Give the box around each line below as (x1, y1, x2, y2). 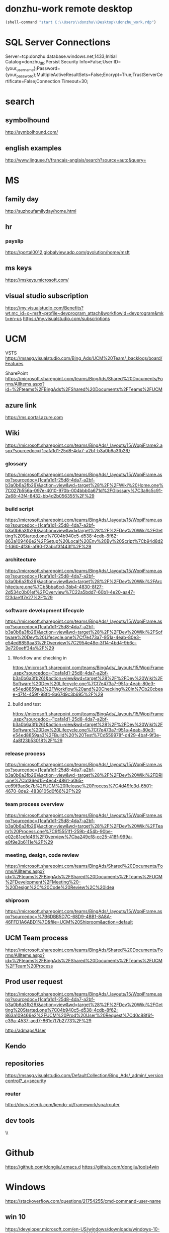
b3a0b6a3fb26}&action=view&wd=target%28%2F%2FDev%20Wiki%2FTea (5, 823, 163, 829)
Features (5, 361, 24, 367)
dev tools (5, 1116, 35, 1125)
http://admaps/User (5, 1027, 46, 1033)
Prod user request (5, 977, 63, 986)
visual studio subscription (5, 291, 89, 300)
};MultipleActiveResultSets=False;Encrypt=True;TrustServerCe (33, 71, 163, 78)
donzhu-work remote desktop (5, 3, 133, 15)
